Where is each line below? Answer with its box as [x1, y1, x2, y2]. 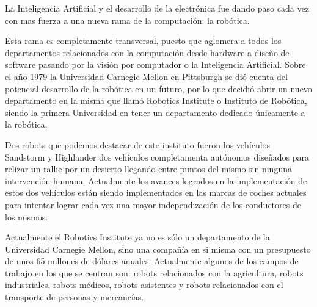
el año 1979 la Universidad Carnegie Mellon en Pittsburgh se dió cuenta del [5, 70, 288, 82]
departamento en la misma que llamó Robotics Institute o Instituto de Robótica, [5, 94, 307, 107]
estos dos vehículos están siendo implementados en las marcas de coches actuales [5, 186, 307, 199]
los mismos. [5, 210, 48, 223]
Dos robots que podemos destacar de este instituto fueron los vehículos [5, 138, 271, 151]
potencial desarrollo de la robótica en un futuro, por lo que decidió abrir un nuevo [5, 82, 312, 95]
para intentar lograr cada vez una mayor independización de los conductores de [5, 198, 301, 211]
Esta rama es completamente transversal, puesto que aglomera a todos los [5, 34, 282, 47]
